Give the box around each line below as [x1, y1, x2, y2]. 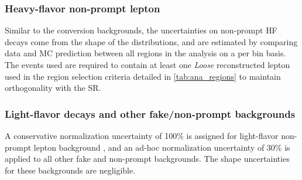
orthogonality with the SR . [5, 81, 101, 94]
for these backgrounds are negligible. [5, 164, 136, 176]
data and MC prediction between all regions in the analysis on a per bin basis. [5, 47, 286, 59]
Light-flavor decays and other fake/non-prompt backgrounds [5, 106, 296, 121]
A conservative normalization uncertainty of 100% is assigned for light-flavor [5, 130, 279, 141]
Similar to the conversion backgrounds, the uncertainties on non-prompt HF [5, 24, 277, 36]
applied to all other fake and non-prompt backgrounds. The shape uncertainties [5, 152, 290, 165]
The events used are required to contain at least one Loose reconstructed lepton [5, 59, 290, 70]
